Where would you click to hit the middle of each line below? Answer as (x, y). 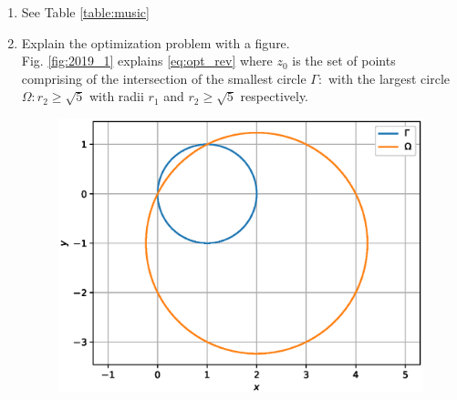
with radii (116, 96)
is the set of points (344, 61)
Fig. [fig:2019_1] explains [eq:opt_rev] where (147, 61)
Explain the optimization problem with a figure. (156, 42)
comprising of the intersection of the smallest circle (164, 78)
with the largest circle (389, 78)
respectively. (275, 96)
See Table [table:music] (85, 12)
